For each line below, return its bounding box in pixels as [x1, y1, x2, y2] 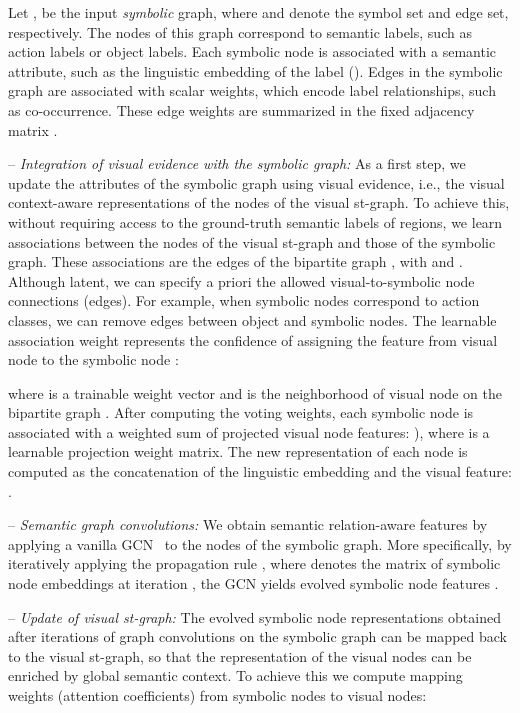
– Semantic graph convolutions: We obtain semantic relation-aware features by [8, 514, 488, 535]
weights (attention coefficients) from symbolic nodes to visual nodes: [8, 685, 427, 705]
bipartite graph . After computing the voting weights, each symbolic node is [8, 402, 474, 423]
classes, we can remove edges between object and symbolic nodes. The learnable [8, 309, 497, 330]
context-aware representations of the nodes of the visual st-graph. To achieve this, [8, 192, 510, 213]
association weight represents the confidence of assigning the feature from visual [8, 329, 498, 350]
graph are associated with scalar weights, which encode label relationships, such [8, 80, 496, 101]
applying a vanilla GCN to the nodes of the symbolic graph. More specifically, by [8, 533, 512, 554]
